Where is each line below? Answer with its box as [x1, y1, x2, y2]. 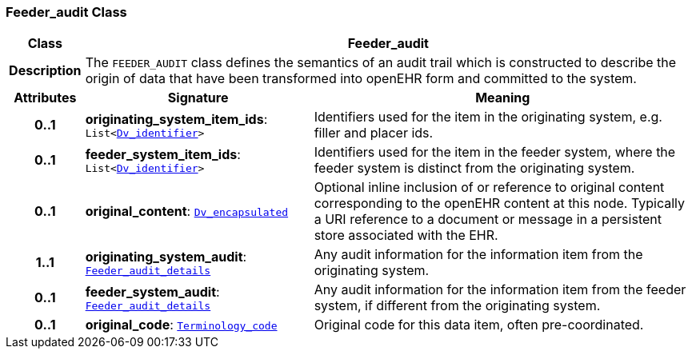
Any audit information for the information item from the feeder [314, 281, 686, 298]
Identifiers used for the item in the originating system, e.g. [314, 109, 662, 126]
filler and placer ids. [314, 125, 434, 142]
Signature [167, 90, 229, 106]
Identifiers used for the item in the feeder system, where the [314, 144, 676, 161]
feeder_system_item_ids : [85, 146, 241, 162]
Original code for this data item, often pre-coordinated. [314, 317, 644, 333]
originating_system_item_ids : [85, 110, 268, 127]
